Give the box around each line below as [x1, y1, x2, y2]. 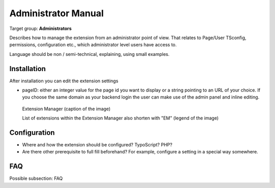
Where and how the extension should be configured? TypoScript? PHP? [22, 142, 173, 148]
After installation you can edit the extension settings [9, 78, 119, 84]
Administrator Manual [9, 8, 104, 19]
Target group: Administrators [9, 25, 72, 32]
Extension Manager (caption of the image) [22, 106, 111, 112]
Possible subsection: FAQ [9, 175, 63, 181]
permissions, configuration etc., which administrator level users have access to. [9, 42, 177, 48]
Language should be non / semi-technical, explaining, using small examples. [9, 51, 170, 57]
